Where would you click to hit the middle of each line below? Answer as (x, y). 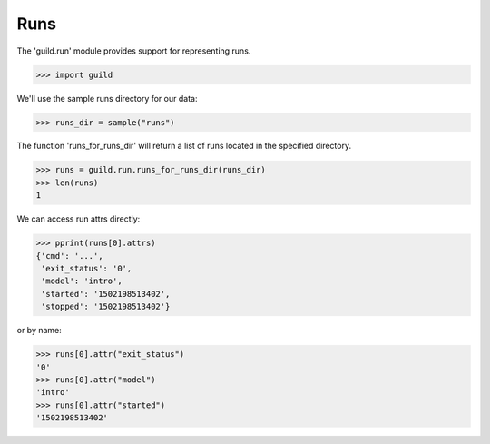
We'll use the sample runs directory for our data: (107, 98)
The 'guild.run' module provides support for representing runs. (134, 51)
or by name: (39, 331)
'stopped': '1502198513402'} (106, 307)
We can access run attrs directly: (78, 219)
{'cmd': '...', (69, 256)
